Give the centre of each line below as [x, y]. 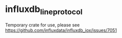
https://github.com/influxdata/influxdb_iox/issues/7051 [61, 30]
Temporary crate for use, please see [42, 25]
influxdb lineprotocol [44, 10]
